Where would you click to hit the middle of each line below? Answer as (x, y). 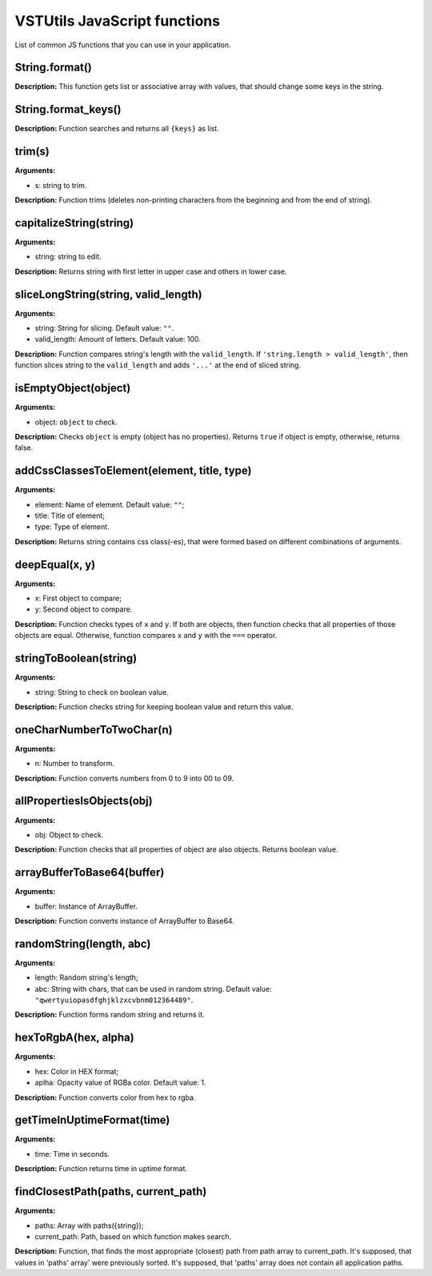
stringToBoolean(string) (76, 658)
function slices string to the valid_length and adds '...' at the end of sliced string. (158, 365)
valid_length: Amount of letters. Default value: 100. (118, 339)
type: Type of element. (72, 527)
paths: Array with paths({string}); (89, 1226)
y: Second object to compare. (84, 609)
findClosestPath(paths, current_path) (111, 1192)
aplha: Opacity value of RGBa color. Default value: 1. (120, 1083)
